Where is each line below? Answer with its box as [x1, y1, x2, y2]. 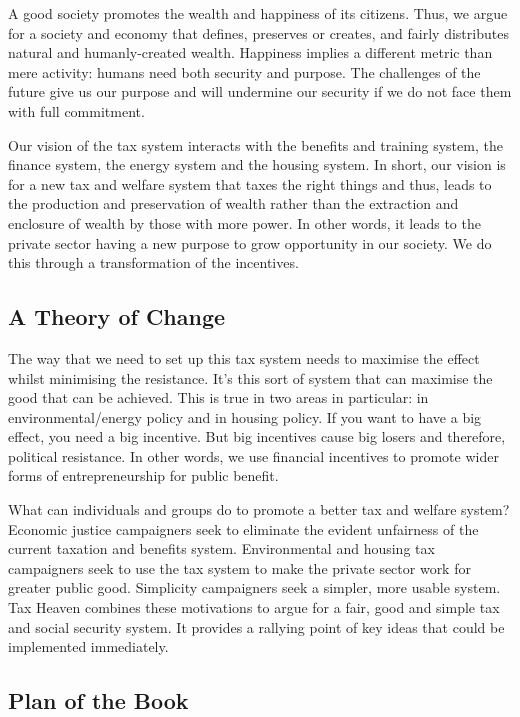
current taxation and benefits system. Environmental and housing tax [8, 538, 435, 559]
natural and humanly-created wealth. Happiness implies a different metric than [8, 42, 493, 63]
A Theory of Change [8, 301, 226, 332]
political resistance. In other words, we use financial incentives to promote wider [8, 445, 499, 466]
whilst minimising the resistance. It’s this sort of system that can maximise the [8, 367, 493, 388]
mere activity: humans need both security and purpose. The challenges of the [8, 61, 481, 82]
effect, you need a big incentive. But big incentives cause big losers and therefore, [8, 426, 506, 447]
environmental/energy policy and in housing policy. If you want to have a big [8, 406, 482, 427]
